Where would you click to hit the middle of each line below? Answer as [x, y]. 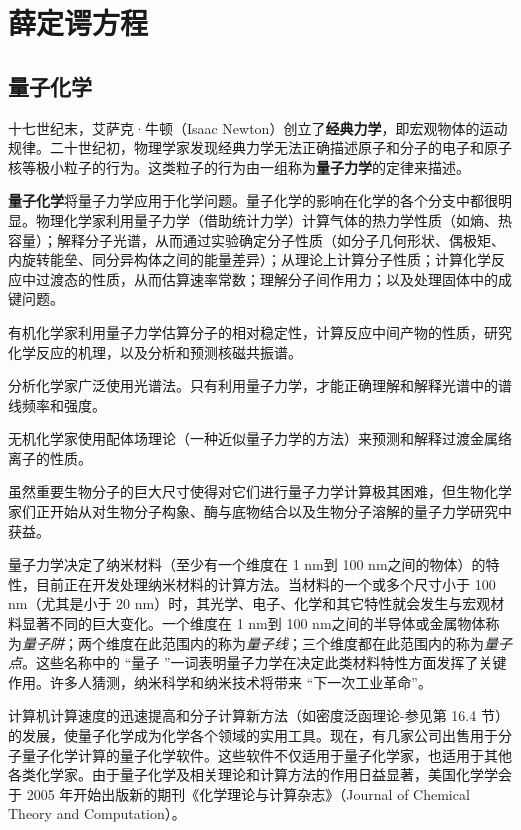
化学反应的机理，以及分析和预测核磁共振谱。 [155, 351]
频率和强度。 [63, 404]
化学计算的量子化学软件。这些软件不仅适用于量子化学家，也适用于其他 [280, 754]
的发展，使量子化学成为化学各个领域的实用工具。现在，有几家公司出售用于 [253, 735]
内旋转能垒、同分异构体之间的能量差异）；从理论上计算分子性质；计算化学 [249, 259]
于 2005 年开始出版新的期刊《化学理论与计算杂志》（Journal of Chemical [239, 793]
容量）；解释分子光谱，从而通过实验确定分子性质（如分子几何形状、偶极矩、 [256, 239]
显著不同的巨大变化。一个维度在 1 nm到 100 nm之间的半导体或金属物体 [253, 623]
